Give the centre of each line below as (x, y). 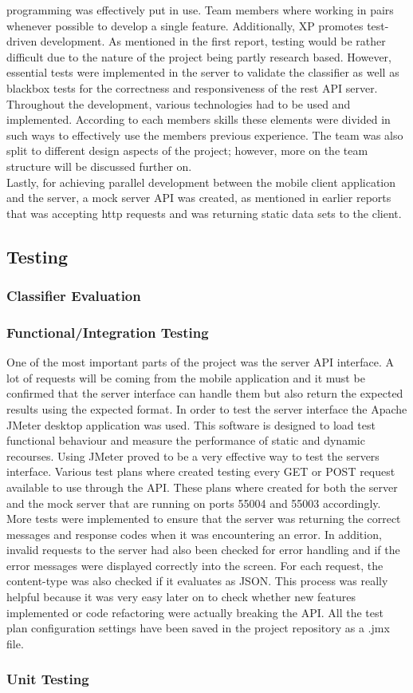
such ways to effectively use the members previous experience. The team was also (205, 135)
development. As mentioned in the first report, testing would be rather (213, 41)
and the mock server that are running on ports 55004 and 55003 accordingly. (194, 503)
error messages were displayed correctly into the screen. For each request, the (195, 565)
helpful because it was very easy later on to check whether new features (181, 597)
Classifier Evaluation (74, 296)
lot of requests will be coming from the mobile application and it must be (186, 377)
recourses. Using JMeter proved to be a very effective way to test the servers (193, 455)
